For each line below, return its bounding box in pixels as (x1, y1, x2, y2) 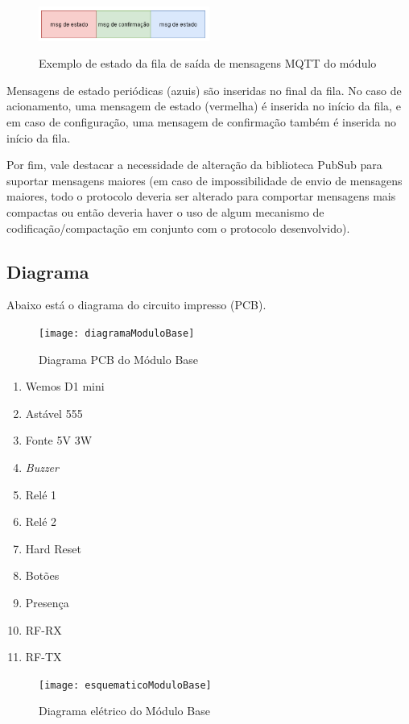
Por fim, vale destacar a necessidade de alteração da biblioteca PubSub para (6, 156, 382, 173)
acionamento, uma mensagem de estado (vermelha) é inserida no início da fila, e (6, 97, 401, 114)
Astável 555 (25, 404, 83, 421)
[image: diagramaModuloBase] (39, 327, 195, 339)
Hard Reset (25, 540, 81, 556)
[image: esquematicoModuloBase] (39, 679, 212, 691)
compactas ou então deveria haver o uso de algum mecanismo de (6, 203, 324, 220)
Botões (25, 567, 60, 584)
